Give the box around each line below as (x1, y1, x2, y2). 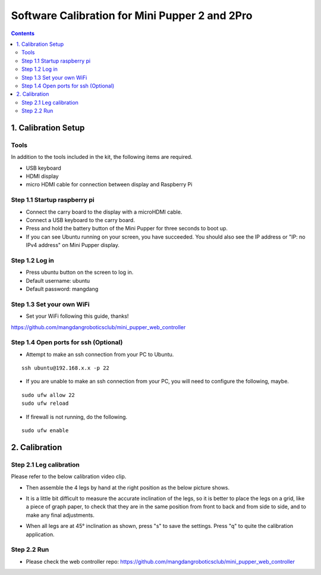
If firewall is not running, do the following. (26, 413, 128, 420)
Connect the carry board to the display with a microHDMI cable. (26, 208, 182, 215)
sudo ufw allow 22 (21, 392, 75, 398)
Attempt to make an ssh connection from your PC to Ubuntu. (26, 351, 174, 358)
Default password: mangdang (26, 286, 99, 293)
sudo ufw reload (21, 400, 69, 407)
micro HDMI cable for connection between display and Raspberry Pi (26, 181, 193, 188)
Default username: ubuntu (26, 277, 90, 284)
